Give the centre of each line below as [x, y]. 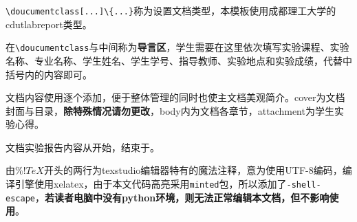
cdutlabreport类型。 [49, 24]
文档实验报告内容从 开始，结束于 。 [83, 147]
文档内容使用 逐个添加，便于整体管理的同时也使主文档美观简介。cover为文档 [175, 97]
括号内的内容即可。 [49, 74]
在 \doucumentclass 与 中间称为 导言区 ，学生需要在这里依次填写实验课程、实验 [177, 47]
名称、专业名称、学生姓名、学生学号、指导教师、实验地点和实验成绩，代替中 [179, 60]
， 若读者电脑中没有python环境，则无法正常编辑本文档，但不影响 [182, 197]
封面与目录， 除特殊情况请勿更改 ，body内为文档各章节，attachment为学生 [170, 110]
